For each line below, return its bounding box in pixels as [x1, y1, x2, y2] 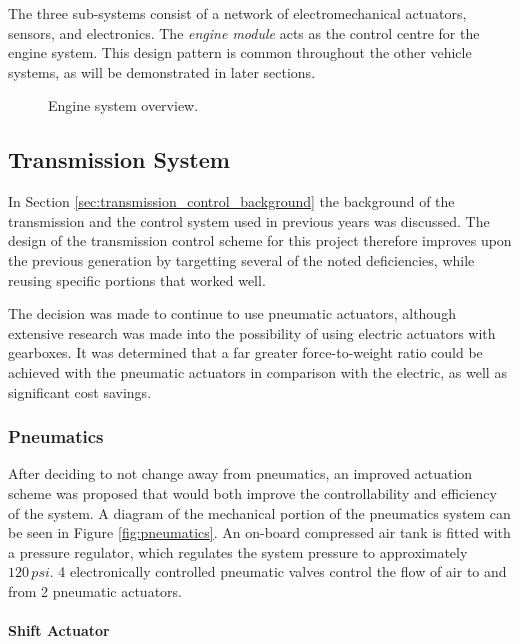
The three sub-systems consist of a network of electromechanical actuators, [8, 3, 467, 23]
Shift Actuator [8, 620, 110, 641]
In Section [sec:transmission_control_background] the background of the [8, 191, 455, 212]
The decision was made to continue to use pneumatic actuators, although [8, 303, 456, 324]
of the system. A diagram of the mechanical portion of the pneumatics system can [8, 502, 511, 523]
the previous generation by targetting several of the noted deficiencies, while [8, 249, 475, 270]
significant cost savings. [8, 381, 152, 402]
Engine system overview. [48, 95, 199, 116]
